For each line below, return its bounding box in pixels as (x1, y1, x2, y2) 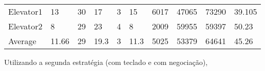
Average (8, 35, 36, 47)
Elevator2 (8, 20, 43, 32)
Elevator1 (8, 6, 43, 17)
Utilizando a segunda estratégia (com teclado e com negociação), (4, 57, 208, 67)
